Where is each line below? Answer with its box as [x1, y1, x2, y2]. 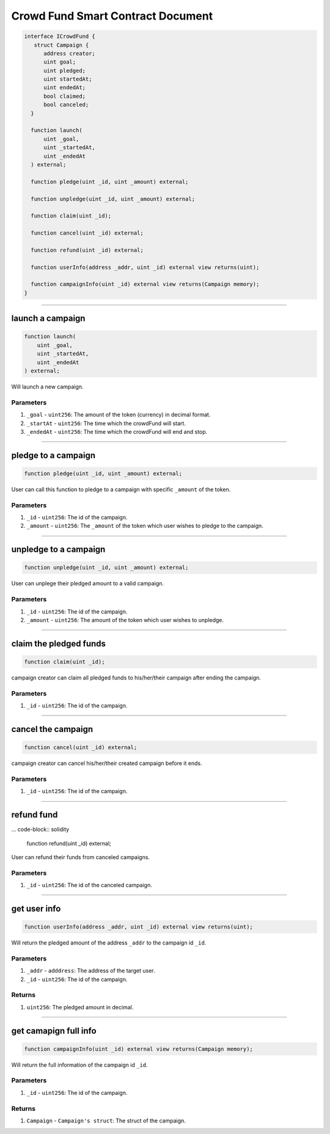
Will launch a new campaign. [11, 383, 84, 390]
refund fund [11, 810, 58, 820]
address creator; [43, 49, 96, 57]
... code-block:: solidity [11, 825, 70, 833]
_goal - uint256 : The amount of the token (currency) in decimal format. [26, 411, 211, 419]
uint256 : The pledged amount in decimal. [26, 1003, 134, 1011]
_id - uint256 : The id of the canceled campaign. [26, 882, 152, 889]
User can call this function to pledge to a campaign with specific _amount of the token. [11, 486, 231, 493]
